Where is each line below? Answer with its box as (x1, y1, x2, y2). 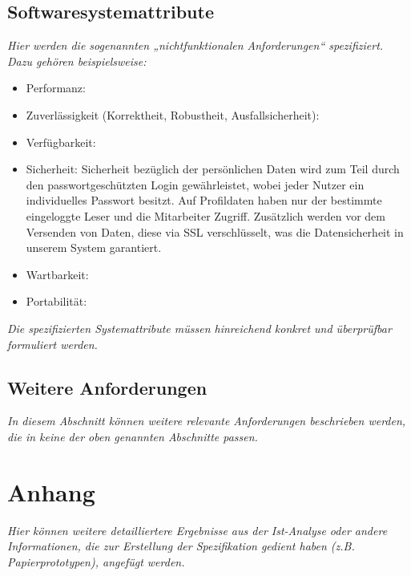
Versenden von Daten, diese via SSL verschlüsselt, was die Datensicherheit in (26, 223, 404, 240)
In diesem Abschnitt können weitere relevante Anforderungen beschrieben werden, (7, 412, 406, 429)
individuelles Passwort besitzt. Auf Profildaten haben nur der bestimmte (26, 192, 382, 209)
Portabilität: (26, 293, 87, 310)
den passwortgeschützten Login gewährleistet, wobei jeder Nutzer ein (26, 176, 365, 193)
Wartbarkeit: (26, 266, 89, 282)
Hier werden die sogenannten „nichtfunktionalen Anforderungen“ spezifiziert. (7, 37, 384, 54)
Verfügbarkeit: (26, 133, 96, 150)
